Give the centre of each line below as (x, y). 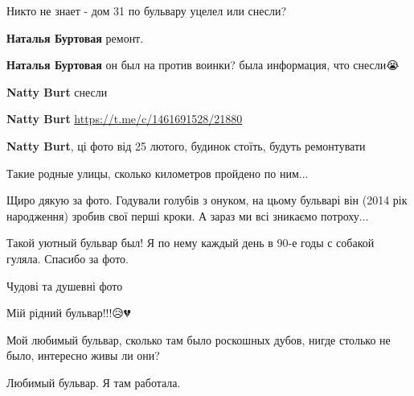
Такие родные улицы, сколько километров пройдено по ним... (158, 173)
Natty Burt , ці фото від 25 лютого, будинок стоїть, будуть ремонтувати (186, 145)
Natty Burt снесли (57, 91)
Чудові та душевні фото (65, 285)
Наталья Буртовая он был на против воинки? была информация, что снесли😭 (203, 65)
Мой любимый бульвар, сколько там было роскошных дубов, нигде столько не (199, 339)
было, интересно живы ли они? (83, 355)
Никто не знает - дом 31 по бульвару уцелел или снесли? (147, 10)
